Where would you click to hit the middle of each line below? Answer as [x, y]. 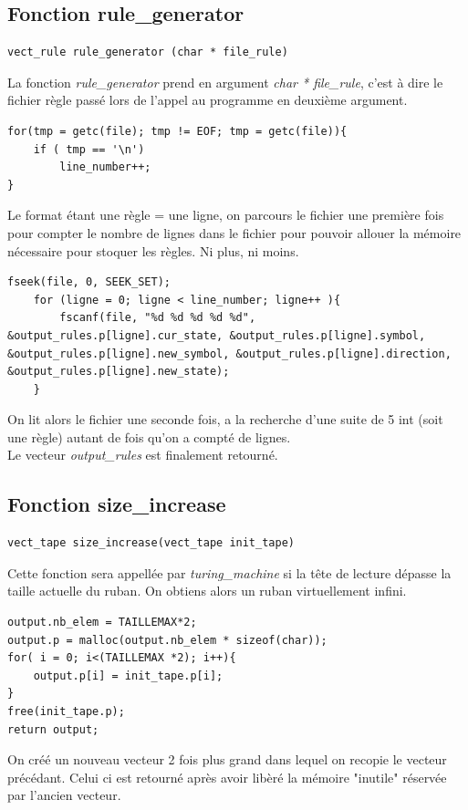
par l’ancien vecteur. [64, 795]
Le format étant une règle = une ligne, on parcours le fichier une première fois [226, 215]
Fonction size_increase [117, 504]
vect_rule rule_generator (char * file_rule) [148, 52]
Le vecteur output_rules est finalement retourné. [143, 455]
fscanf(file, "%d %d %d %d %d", [158, 318]
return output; [53, 729]
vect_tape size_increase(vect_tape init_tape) [151, 543]
